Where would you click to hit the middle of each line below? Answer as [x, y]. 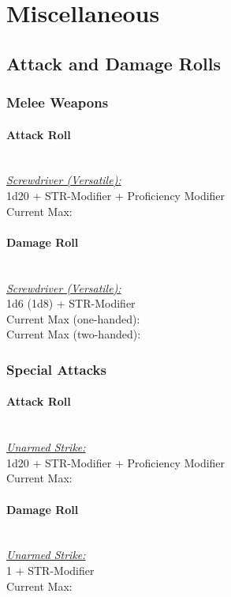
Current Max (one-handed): [73, 318]
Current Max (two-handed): [74, 334]
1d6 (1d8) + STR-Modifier [71, 303]
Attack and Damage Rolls [114, 63]
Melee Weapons [58, 102]
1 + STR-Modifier [50, 570]
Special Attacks [56, 369]
